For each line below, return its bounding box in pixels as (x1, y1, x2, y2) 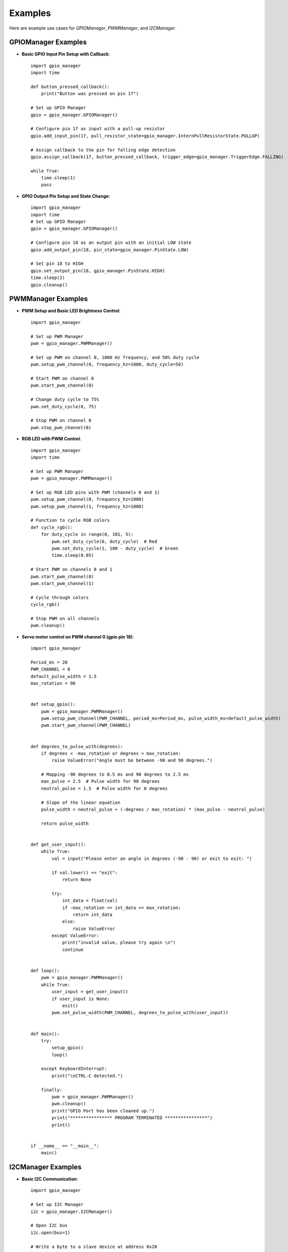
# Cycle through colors (30, 594, 89, 600)
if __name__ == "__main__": (30, 1143, 99, 1149)
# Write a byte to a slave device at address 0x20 (30, 1243, 157, 1249)
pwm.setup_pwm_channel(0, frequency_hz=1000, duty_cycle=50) (30, 362, 183, 368)
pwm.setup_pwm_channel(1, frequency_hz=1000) (30, 503, 144, 509)
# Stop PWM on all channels (30, 615, 99, 621)
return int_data (72, 911, 112, 917)
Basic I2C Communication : (21, 1176, 78, 1182)
